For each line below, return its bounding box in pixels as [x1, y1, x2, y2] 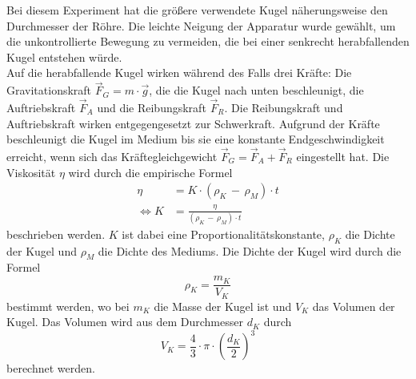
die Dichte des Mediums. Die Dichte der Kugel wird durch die [98, 242, 402, 259]
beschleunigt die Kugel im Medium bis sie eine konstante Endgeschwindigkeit [6, 131, 385, 147]
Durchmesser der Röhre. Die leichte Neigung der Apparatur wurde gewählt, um [6, 17, 396, 34]
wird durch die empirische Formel [68, 163, 233, 180]
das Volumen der [312, 297, 395, 314]
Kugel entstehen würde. [6, 48, 122, 65]
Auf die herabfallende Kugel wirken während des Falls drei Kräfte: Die [6, 64, 352, 81]
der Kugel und [6, 242, 77, 259]
